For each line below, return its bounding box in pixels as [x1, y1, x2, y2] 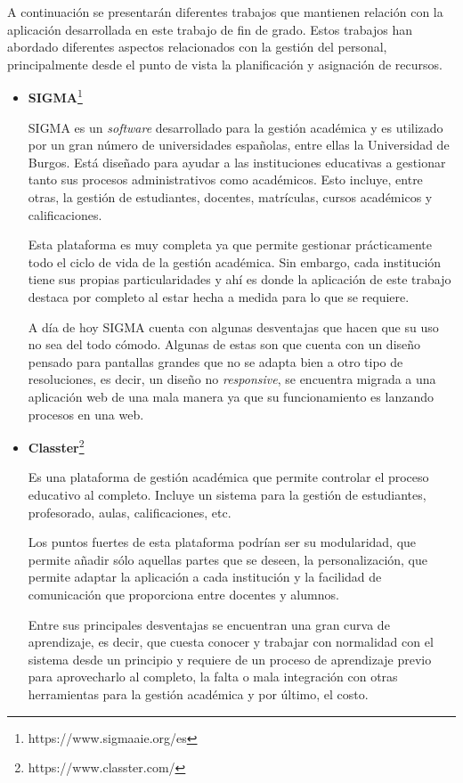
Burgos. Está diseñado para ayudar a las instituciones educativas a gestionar [28, 152, 446, 171]
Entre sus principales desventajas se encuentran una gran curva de [28, 615, 390, 633]
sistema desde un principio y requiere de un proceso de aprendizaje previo [28, 649, 432, 668]
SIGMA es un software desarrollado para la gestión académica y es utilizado [28, 118, 443, 136]
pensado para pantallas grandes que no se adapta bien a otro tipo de [28, 352, 403, 371]
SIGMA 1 [28, 86, 83, 107]
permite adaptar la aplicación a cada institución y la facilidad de [28, 567, 382, 586]
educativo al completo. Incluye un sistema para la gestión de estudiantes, [28, 485, 426, 503]
